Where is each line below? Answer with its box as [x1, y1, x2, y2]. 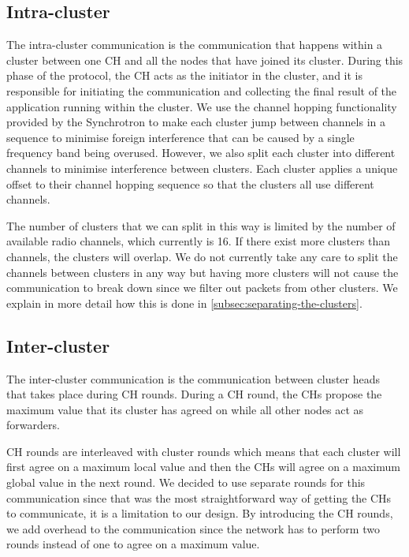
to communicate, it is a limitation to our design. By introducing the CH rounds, [6, 505, 393, 521]
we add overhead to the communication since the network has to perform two [6, 520, 380, 536]
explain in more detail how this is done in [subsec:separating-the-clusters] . [6, 294, 363, 311]
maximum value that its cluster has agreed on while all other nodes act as [6, 401, 364, 417]
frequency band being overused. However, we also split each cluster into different [6, 144, 396, 161]
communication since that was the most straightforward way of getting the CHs [6, 489, 392, 506]
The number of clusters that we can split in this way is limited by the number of [6, 217, 396, 234]
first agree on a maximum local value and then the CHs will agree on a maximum [6, 458, 400, 475]
